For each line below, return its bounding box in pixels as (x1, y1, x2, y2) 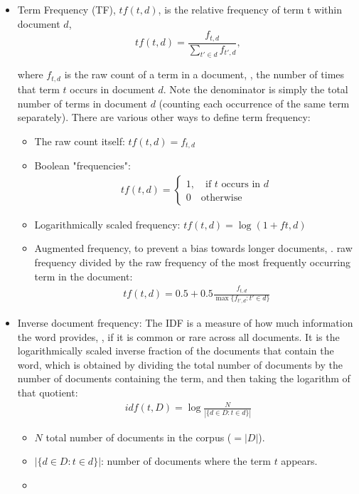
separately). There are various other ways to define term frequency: (17, 110, 311, 125)
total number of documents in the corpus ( (45, 429, 232, 444)
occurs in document (70, 81, 155, 96)
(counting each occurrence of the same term (159, 95, 350, 110)
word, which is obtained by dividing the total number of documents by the (17, 357, 343, 372)
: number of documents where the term (101, 453, 271, 468)
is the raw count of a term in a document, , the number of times (64, 67, 345, 82)
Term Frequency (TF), (17, 2, 116, 16)
